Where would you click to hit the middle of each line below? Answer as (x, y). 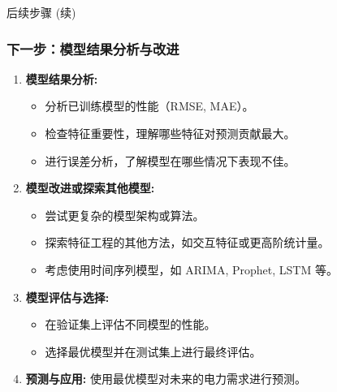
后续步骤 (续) (41, 12)
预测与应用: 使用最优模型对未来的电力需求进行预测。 (166, 379)
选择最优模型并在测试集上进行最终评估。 (153, 351)
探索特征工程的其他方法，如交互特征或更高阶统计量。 (187, 242)
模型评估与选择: (67, 297)
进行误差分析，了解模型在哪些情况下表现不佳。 (170, 160)
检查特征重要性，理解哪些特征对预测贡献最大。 (170, 133)
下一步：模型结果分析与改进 (93, 48)
